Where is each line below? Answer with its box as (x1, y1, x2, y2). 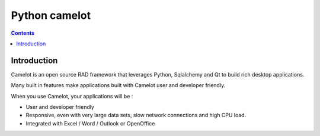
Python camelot (11, 9, 91, 22)
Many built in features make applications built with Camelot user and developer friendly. (11, 82, 226, 89)
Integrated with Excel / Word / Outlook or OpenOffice (25, 120, 155, 127)
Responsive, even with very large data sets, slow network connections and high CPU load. (25, 112, 247, 119)
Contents (11, 29, 35, 37)
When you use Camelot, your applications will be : (11, 92, 133, 99)
